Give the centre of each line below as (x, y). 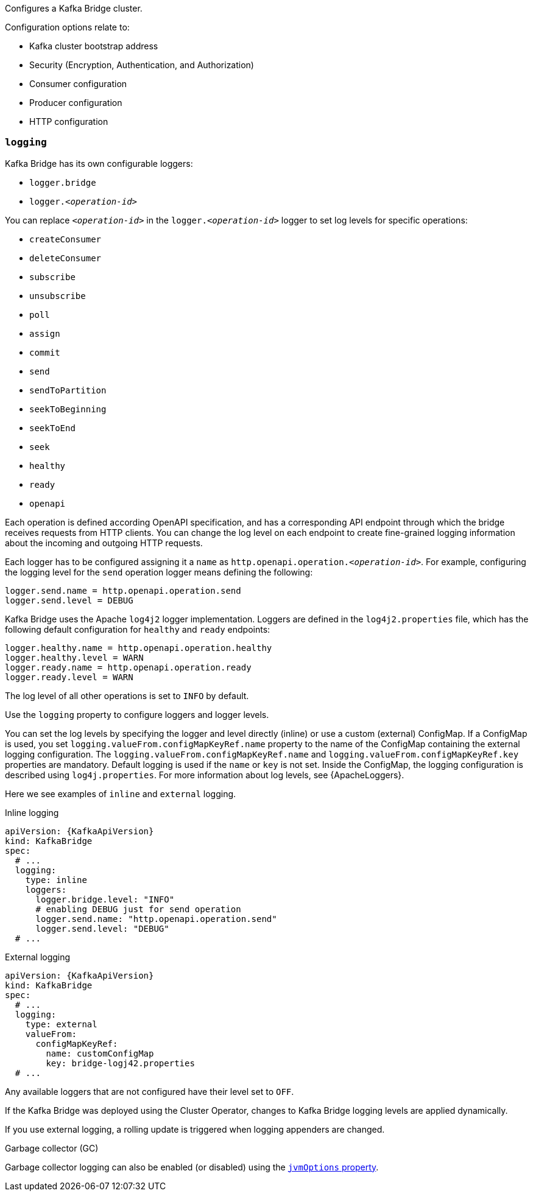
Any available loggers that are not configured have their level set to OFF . (150, 1091)
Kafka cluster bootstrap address (94, 46)
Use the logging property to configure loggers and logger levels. (137, 714)
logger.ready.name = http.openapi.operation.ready (128, 667)
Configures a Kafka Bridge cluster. (74, 8)
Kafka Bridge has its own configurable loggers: (99, 163)
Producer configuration (76, 103)
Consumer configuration (78, 84)
